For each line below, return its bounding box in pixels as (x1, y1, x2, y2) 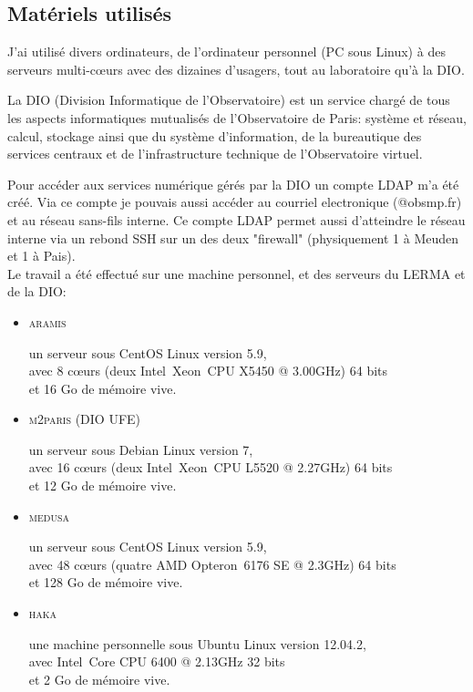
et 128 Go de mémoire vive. (28, 573, 183, 592)
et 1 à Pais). (7, 246, 76, 265)
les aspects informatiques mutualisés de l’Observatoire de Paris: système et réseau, (7, 108, 467, 127)
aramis (28, 312, 67, 331)
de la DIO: (7, 282, 67, 301)
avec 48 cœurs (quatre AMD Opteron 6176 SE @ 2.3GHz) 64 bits (28, 554, 396, 573)
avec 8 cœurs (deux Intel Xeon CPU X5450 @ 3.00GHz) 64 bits (28, 361, 388, 380)
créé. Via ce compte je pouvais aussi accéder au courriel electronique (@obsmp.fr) (7, 192, 462, 212)
